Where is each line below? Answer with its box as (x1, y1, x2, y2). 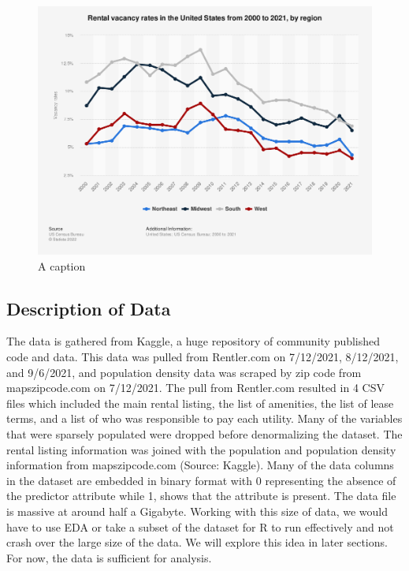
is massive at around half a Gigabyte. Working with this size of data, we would (6, 502, 388, 519)
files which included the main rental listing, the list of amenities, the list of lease (6, 394, 394, 411)
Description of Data (6, 296, 171, 320)
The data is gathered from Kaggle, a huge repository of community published (6, 333, 381, 349)
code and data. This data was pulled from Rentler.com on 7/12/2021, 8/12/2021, (6, 349, 399, 365)
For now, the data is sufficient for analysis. (6, 549, 212, 565)
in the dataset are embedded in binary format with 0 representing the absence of (6, 472, 396, 488)
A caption (38, 257, 86, 274)
